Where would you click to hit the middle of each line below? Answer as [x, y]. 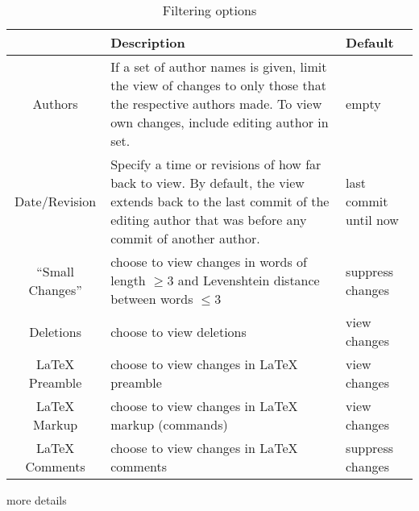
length [128, 280]
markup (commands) [169, 424]
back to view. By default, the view [207, 183]
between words [152, 299]
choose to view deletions [178, 331]
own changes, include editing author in [220, 122]
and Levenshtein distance [249, 280]
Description [148, 42]
